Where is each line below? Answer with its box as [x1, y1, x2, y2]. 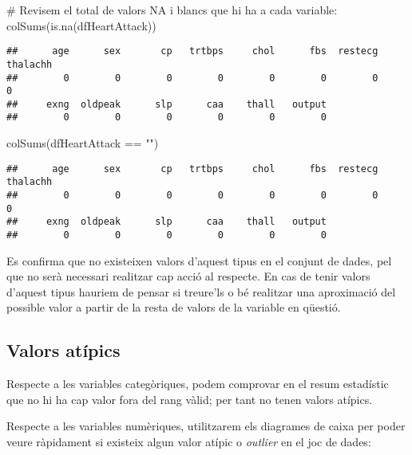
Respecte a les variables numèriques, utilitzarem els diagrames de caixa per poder [6, 418, 406, 434]
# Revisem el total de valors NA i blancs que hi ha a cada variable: [6, 2, 338, 18]
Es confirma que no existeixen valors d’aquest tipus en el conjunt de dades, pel [6, 252, 392, 269]
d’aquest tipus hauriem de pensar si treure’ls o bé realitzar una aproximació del [6, 283, 396, 300]
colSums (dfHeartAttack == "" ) [6, 135, 159, 151]
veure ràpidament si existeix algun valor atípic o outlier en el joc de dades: [6, 433, 371, 450]
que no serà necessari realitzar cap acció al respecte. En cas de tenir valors [6, 268, 370, 284]
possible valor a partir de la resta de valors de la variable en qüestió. [6, 299, 341, 316]
